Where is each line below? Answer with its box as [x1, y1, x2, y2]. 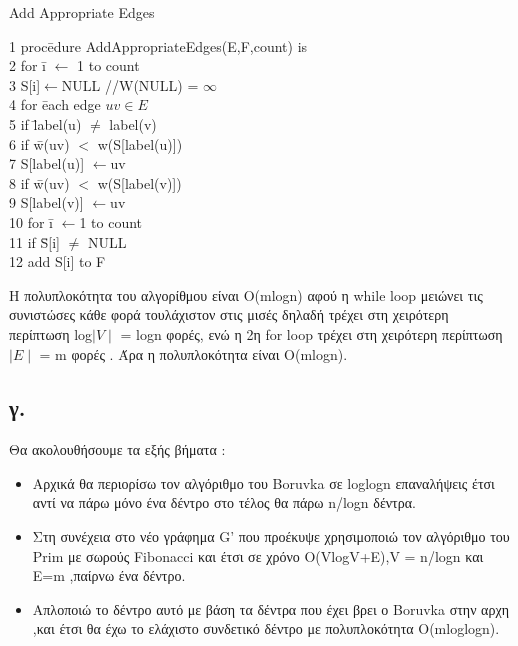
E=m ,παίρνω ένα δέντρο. [32, 565, 186, 586]
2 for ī [9, 55, 46, 76]
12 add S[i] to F [9, 251, 106, 272]
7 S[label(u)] [9, 153, 85, 174]
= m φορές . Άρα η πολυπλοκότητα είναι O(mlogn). [39, 343, 348, 364]
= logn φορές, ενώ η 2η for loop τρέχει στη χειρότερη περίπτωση [120, 323, 503, 344]
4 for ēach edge [9, 94, 101, 115]
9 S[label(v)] [9, 192, 84, 213]
